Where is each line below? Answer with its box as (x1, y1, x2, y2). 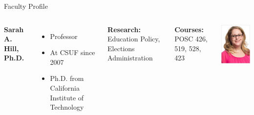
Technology (50, 102, 84, 112)
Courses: (174, 24, 204, 34)
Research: (107, 24, 141, 34)
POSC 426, (174, 34, 208, 44)
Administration (107, 53, 153, 63)
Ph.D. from (50, 73, 84, 83)
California (50, 82, 80, 93)
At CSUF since (50, 47, 95, 57)
